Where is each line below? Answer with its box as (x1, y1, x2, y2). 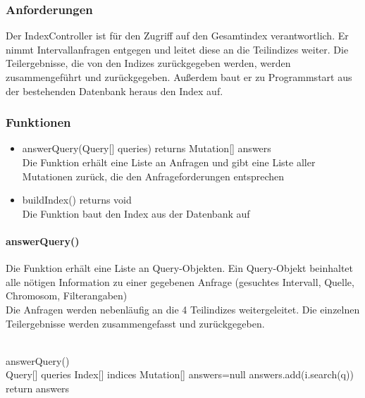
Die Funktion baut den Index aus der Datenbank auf (22, 206, 250, 220)
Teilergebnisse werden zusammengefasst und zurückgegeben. (6, 316, 265, 330)
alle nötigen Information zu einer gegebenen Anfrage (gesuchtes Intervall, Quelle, (6, 274, 354, 289)
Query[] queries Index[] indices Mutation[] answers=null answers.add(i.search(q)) (6, 367, 354, 382)
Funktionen (6, 113, 71, 131)
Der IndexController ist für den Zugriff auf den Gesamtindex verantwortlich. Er (6, 28, 349, 43)
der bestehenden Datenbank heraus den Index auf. (6, 83, 223, 98)
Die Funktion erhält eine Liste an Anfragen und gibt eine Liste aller (22, 155, 316, 169)
